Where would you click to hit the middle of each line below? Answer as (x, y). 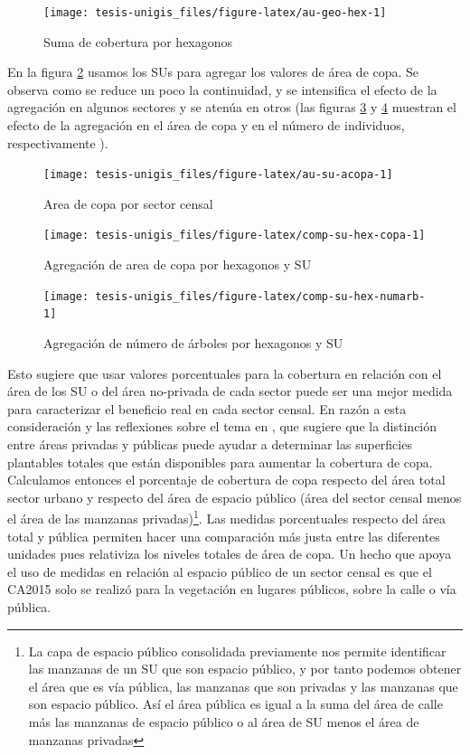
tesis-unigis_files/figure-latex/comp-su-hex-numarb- (260, 296)
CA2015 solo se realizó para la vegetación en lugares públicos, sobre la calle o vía (232, 589)
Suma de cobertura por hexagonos (138, 41)
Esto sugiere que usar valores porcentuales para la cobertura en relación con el (225, 373)
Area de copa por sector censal (128, 203)
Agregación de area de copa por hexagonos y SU (178, 264)
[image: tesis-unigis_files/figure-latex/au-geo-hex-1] (215, 13)
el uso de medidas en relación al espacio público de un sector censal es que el (220, 571)
